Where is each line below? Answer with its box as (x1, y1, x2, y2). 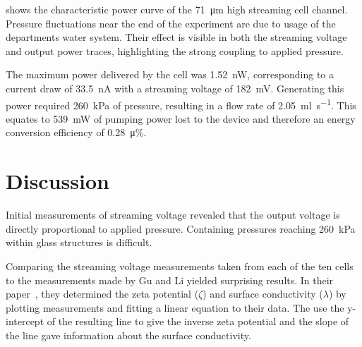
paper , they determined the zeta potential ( (6, 286, 199, 301)
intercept (6, 314, 44, 329)
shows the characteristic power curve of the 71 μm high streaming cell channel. (6, 2, 348, 16)
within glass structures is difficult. (6, 235, 152, 250)
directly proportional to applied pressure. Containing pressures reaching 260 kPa (6, 221, 356, 236)
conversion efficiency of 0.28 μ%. (6, 125, 147, 140)
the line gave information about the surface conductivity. (6, 327, 251, 342)
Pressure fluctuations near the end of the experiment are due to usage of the (6, 16, 336, 30)
